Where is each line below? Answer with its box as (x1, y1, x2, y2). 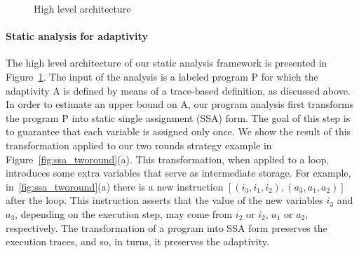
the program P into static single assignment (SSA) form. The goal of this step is (6, 110, 351, 125)
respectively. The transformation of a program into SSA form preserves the (6, 220, 327, 235)
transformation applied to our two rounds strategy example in (6, 137, 272, 152)
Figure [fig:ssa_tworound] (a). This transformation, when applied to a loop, (6, 151, 330, 166)
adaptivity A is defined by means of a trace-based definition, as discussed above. (6, 83, 351, 97)
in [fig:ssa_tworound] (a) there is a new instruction (6, 179, 224, 193)
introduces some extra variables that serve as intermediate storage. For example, (6, 165, 351, 180)
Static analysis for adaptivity (6, 29, 148, 43)
